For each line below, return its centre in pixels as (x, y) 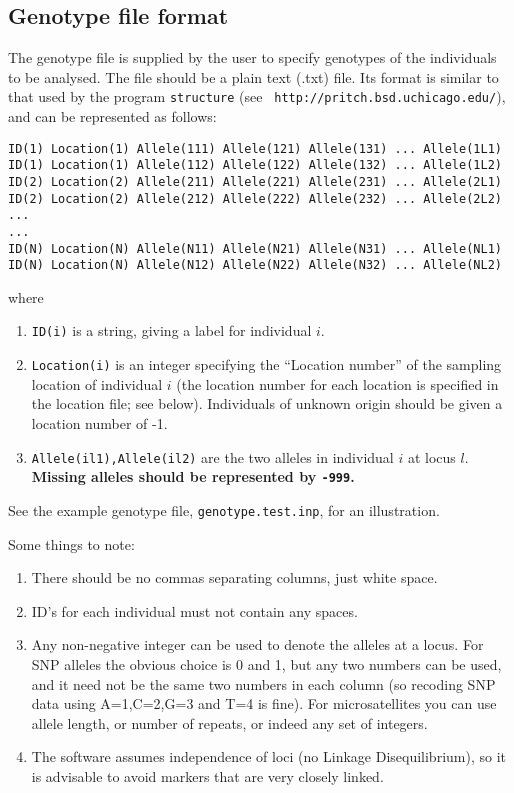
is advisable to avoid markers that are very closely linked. (207, 775)
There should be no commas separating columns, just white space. (234, 577)
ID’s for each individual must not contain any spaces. (194, 610)
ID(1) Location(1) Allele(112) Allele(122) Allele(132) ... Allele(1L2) (255, 165)
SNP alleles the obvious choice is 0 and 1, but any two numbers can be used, (266, 663)
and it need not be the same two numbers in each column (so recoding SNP (263, 683)
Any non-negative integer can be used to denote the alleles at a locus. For (257, 644)
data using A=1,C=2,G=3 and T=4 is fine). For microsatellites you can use (264, 703)
